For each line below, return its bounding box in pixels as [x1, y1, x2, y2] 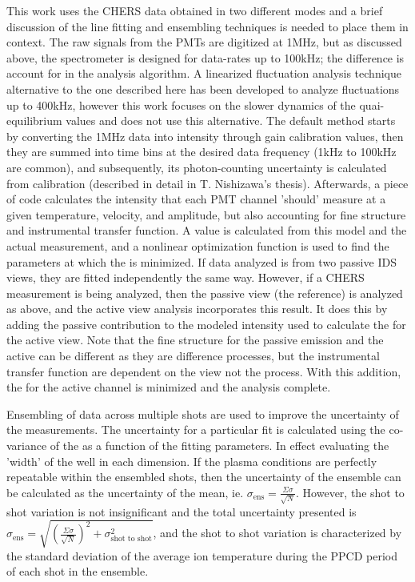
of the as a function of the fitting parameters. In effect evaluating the [50, 437, 389, 454]
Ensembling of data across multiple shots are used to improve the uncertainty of [6, 405, 399, 422]
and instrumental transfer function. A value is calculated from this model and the [6, 222, 407, 239]
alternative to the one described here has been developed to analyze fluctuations [6, 80, 400, 97]
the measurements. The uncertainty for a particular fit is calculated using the [6, 421, 385, 438]
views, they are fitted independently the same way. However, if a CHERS [6, 269, 365, 286]
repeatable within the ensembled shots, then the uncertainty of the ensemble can [6, 468, 401, 485]
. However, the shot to [296, 484, 405, 500]
